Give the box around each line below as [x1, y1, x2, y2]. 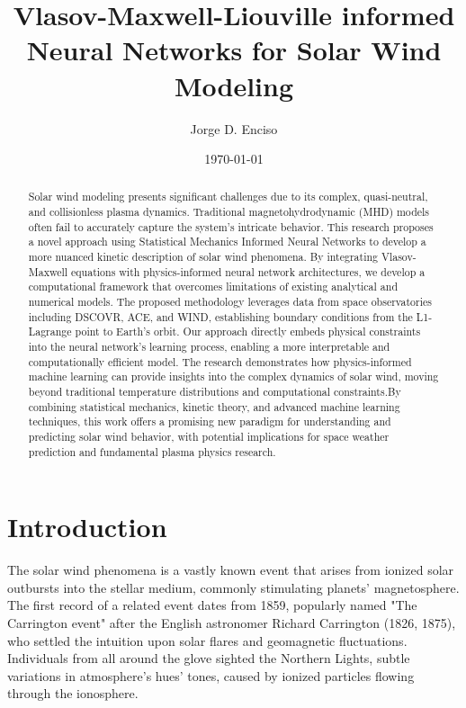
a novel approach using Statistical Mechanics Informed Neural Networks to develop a [28, 234, 426, 249]
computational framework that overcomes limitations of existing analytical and [28, 279, 398, 294]
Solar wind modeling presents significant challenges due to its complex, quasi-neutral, [28, 189, 428, 204]
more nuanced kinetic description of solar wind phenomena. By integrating [28, 249, 379, 264]
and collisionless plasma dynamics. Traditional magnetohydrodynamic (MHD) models [28, 204, 430, 220]
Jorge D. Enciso [190, 119, 278, 138]
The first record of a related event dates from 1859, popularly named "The [7, 596, 417, 614]
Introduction [7, 508, 167, 545]
